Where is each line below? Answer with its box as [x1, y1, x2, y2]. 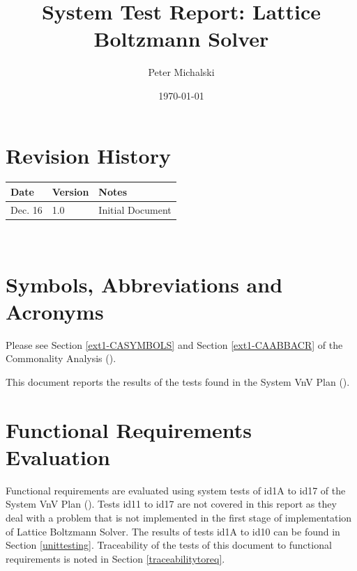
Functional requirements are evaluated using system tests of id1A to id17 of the [6, 483, 346, 497]
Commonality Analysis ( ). [6, 351, 116, 366]
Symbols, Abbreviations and [6, 269, 283, 298]
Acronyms [6, 297, 104, 325]
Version [52, 184, 89, 198]
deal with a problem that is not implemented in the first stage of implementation [6, 510, 352, 525]
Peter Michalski [148, 65, 215, 79]
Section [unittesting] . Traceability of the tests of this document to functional [6, 538, 332, 552]
